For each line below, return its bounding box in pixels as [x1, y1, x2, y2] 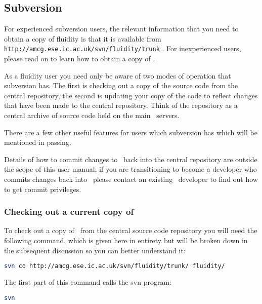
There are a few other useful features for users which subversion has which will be [4, 127, 257, 137]
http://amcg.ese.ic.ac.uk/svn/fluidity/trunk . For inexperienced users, [4, 43, 241, 54]
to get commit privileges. [4, 183, 81, 194]
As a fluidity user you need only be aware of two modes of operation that [4, 70, 231, 81]
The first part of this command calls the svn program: [4, 277, 172, 287]
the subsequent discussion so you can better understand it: [4, 245, 186, 255]
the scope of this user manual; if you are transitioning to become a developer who [4, 164, 257, 174]
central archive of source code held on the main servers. [4, 110, 180, 121]
